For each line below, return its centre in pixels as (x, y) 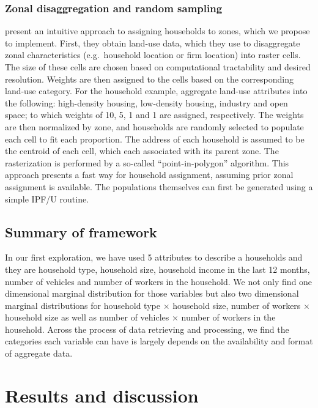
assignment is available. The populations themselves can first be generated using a (159, 186)
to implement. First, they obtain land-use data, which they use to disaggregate (153, 43)
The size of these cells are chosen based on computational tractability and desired (158, 67)
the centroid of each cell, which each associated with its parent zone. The (142, 151)
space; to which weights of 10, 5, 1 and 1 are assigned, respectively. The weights (154, 115)
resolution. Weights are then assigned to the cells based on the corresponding (150, 79)
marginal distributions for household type (83, 305)
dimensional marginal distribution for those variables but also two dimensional (152, 293)
